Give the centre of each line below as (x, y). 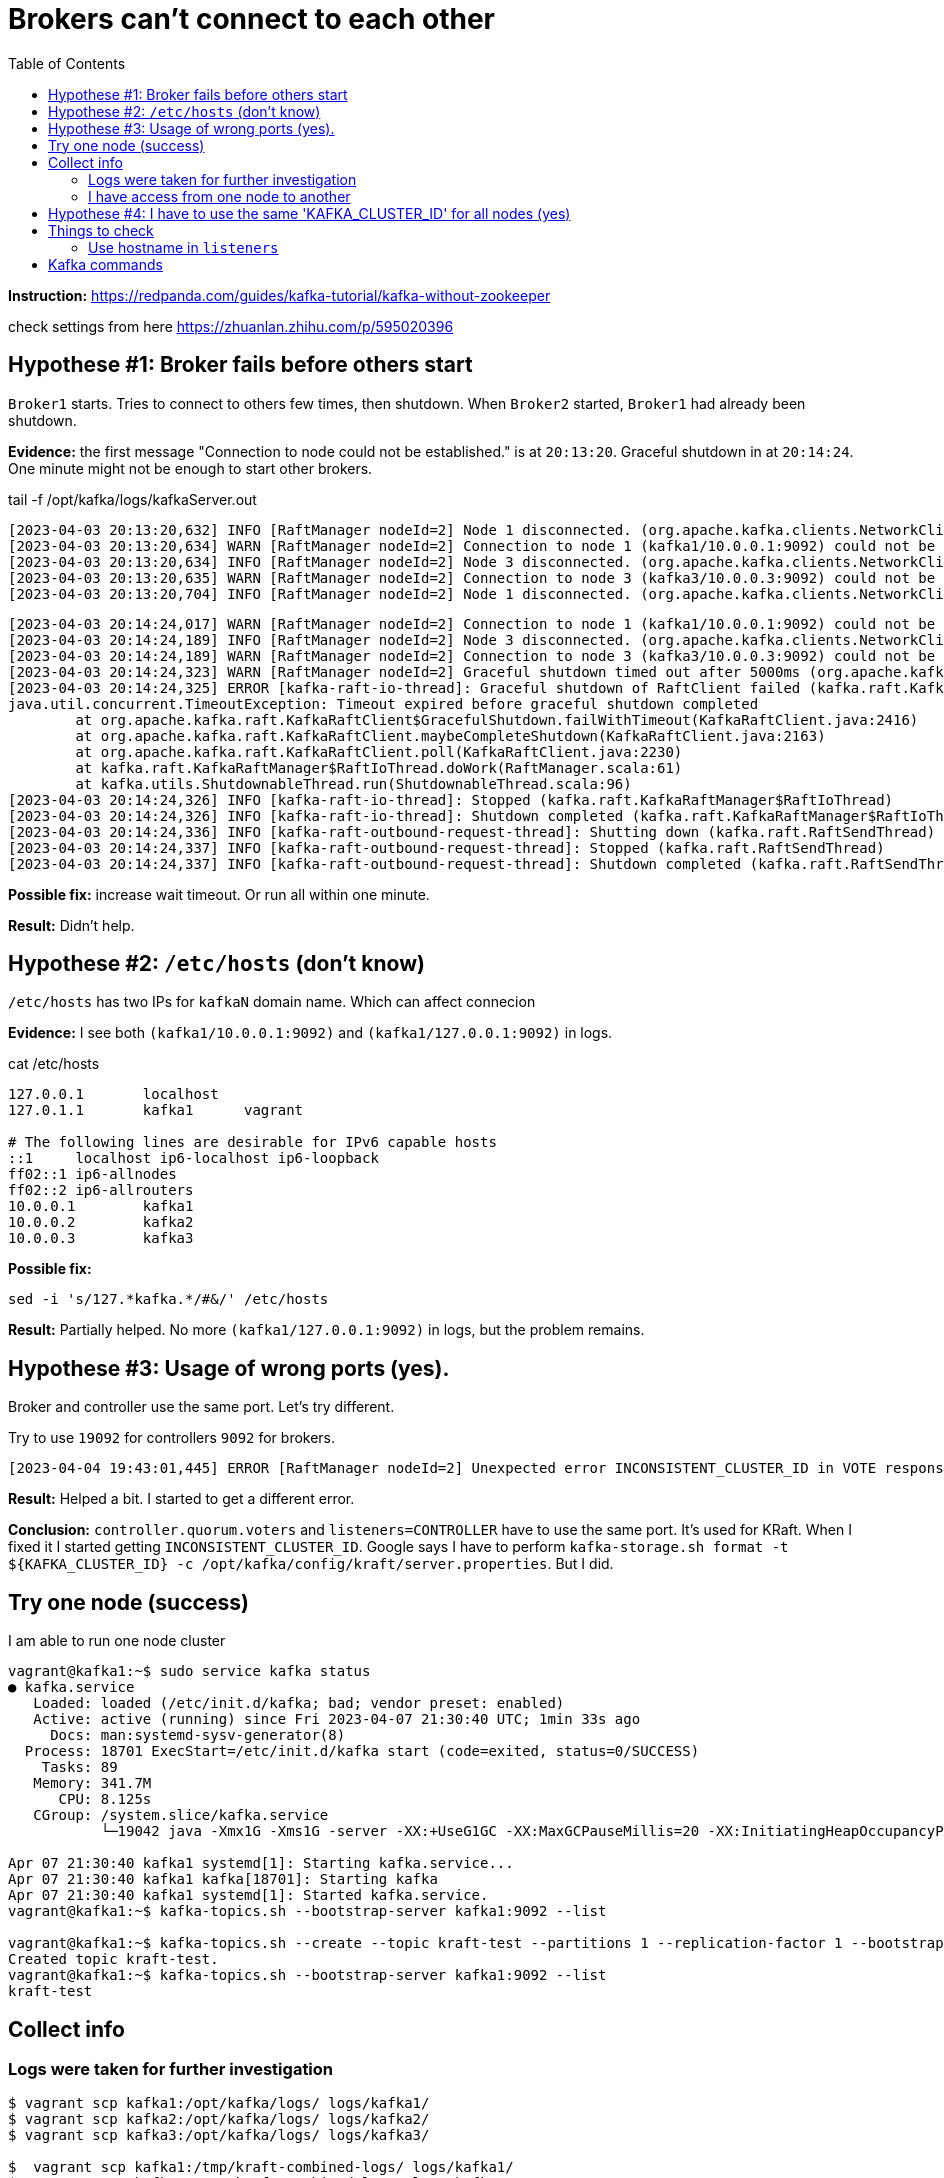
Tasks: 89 (79, 1767)
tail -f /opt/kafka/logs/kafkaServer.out (132, 499)
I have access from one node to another (219, 196)
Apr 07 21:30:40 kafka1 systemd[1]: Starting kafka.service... (261, 1863)
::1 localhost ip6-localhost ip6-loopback (193, 1158)
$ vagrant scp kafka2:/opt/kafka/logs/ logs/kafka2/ (219, 2119)
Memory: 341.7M (92, 1783)
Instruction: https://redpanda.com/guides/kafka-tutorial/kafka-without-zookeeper (279, 295)
